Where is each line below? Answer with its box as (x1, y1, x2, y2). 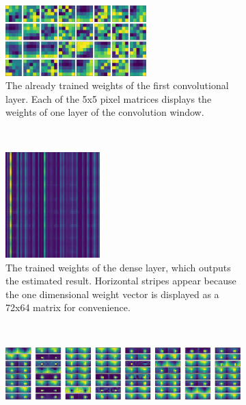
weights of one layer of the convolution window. (5, 105, 204, 119)
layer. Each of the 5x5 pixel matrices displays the (5, 91, 212, 106)
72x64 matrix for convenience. (5, 300, 131, 315)
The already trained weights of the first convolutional (5, 78, 229, 93)
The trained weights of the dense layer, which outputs (5, 260, 231, 274)
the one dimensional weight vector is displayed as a (5, 286, 219, 301)
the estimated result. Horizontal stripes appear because (5, 273, 236, 288)
